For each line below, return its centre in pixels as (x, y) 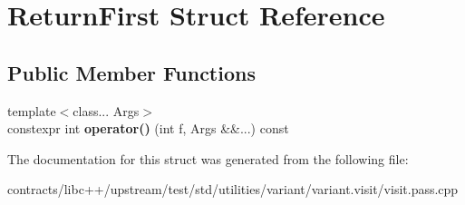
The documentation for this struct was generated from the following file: (208, 158)
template (32, 110)
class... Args (106, 110)
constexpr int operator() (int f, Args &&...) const (148, 128)
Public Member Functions (131, 72)
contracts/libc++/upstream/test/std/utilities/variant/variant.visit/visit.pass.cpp (233, 189)
